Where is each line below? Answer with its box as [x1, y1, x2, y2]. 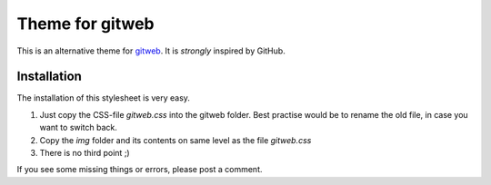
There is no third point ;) [39, 148, 131, 159]
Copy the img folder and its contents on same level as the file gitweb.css [39, 134, 312, 145]
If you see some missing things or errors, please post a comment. [16, 164, 263, 175]
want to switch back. [39, 122, 118, 133]
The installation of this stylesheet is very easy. [16, 92, 191, 103]
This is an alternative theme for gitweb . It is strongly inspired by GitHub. [16, 45, 286, 56]
